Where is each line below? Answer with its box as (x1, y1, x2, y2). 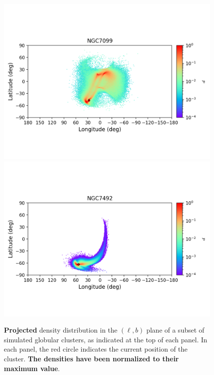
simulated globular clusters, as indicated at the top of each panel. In (4, 334, 208, 344)
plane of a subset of (146, 325, 205, 335)
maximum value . (4, 363, 60, 373)
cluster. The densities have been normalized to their (4, 353, 179, 363)
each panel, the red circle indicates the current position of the (4, 344, 188, 354)
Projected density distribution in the (4, 325, 118, 335)
